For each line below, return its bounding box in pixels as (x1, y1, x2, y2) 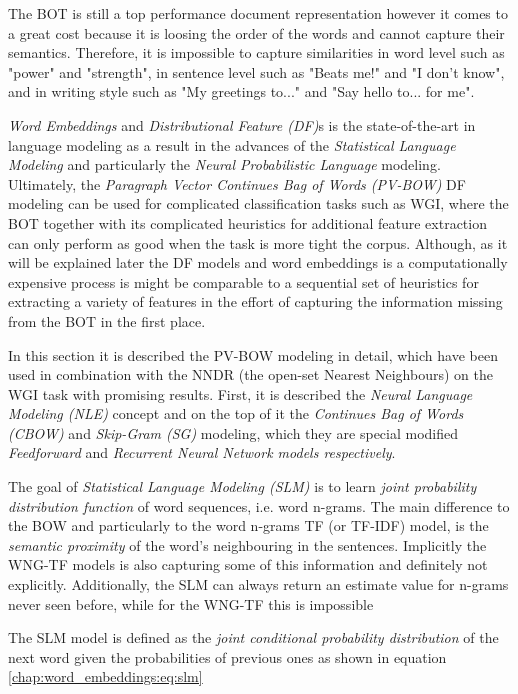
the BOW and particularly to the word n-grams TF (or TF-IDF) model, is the (8, 515, 489, 536)
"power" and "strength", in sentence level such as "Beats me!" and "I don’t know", (8, 61, 505, 82)
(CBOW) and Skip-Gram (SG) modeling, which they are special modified (8, 422, 459, 443)
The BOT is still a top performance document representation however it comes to (8, 3, 508, 23)
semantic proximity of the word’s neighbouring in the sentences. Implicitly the (8, 534, 487, 555)
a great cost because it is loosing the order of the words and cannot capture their (8, 22, 505, 43)
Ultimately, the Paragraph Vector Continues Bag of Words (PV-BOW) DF (8, 173, 466, 194)
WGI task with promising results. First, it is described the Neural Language (8, 383, 473, 404)
